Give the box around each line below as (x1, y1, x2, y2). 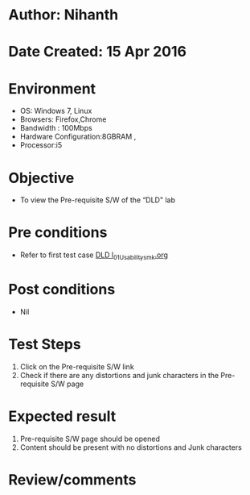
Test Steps (8, 335, 82, 354)
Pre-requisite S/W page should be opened (19, 434, 161, 443)
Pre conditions (8, 223, 108, 242)
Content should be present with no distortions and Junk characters (19, 442, 243, 452)
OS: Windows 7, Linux (19, 106, 92, 116)
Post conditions (8, 281, 116, 299)
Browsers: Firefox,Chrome (19, 114, 107, 124)
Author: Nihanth (8, 6, 119, 24)
